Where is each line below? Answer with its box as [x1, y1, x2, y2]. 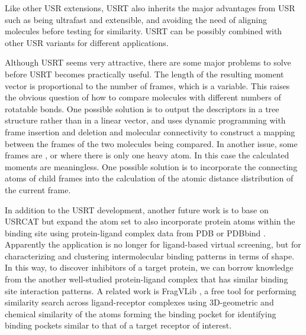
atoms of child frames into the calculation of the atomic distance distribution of [5, 172, 294, 184]
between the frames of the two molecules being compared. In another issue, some [5, 137, 298, 149]
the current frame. [5, 183, 71, 196]
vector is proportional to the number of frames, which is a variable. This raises [5, 79, 290, 92]
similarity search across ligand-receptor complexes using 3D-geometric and [5, 296, 274, 308]
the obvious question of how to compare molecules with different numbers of [5, 91, 281, 103]
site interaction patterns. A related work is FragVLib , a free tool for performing [5, 284, 297, 297]
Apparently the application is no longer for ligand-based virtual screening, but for [5, 238, 301, 251]
